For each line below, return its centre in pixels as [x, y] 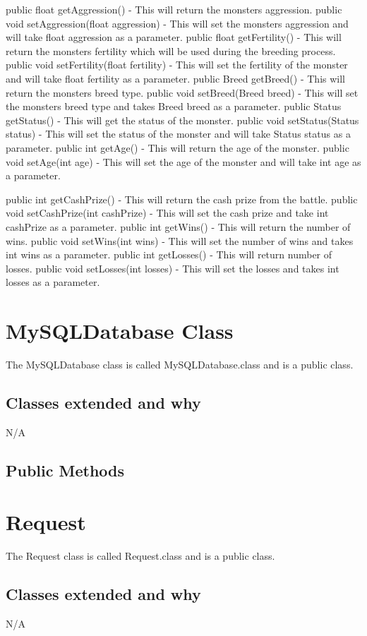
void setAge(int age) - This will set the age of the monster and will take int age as [183, 161]
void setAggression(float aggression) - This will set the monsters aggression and [177, 23]
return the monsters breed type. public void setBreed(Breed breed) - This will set [182, 92]
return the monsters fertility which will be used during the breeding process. [171, 50]
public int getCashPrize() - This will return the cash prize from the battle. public [182, 199]
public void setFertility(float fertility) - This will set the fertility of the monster [177, 65]
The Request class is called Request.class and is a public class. [140, 556]
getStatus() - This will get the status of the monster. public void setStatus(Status [182, 120]
